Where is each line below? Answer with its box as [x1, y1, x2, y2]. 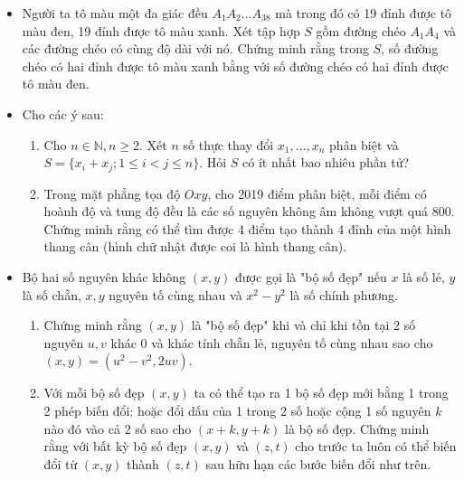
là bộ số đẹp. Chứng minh [285, 419, 430, 438]
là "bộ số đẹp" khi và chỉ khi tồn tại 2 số [191, 315, 416, 334]
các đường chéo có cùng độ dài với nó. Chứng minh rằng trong [22, 39, 369, 58]
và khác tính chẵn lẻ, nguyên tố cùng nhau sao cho [151, 333, 433, 352]
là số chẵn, [22, 285, 81, 304]
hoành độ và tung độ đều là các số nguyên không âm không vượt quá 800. [43, 202, 455, 221]
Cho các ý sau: [22, 104, 104, 123]
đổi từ [43, 454, 78, 473]
